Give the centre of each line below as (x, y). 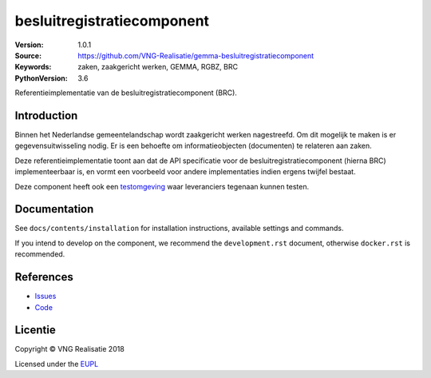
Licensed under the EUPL (57, 364)
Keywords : (33, 67)
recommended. (40, 254)
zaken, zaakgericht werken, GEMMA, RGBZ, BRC (158, 67)
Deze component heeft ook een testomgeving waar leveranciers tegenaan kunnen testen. (162, 186)
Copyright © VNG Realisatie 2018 (70, 349)
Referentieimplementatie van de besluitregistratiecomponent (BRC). (126, 93)
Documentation (54, 209)
